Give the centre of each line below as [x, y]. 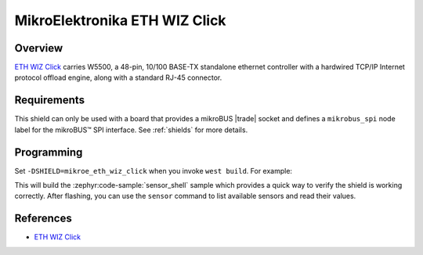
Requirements [50, 101]
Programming [49, 152]
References [43, 219]
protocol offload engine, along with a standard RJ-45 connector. [118, 77]
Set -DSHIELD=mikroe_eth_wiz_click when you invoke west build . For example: [154, 171]
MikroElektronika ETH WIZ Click [120, 20]
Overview [39, 48]
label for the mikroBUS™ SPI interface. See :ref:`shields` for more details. [131, 130]
